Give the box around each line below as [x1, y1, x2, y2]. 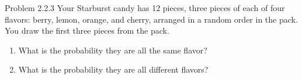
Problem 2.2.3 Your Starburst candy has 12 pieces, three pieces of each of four [5, 2, 285, 13]
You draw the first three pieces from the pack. [5, 24, 169, 37]
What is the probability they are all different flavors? [18, 63, 209, 76]
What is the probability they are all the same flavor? [18, 44, 207, 56]
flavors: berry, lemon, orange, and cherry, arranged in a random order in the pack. [5, 13, 298, 25]
